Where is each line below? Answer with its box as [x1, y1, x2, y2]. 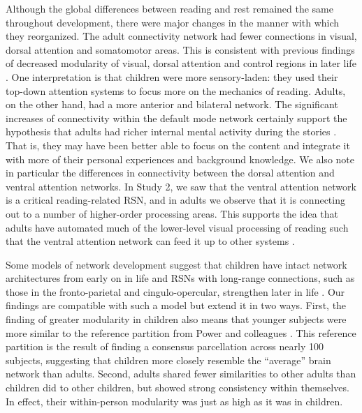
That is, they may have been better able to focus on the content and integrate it [6, 137, 350, 152]
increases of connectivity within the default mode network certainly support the [6, 110, 347, 125]
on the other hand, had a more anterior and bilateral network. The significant [6, 97, 338, 112]
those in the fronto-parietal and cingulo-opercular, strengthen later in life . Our [6, 284, 345, 299]
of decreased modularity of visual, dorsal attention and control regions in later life [6, 56, 356, 70]
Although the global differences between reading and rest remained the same [6, 1, 333, 15]
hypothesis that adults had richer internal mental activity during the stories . [6, 124, 337, 139]
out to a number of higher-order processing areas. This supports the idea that [6, 206, 338, 220]
